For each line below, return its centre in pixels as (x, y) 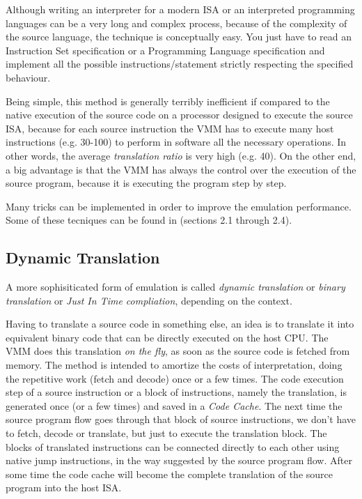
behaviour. (28, 77)
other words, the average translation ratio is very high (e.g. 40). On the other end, (181, 155)
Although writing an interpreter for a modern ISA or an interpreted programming (180, 9)
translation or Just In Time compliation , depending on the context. (149, 300)
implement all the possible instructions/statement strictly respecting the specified (180, 64)
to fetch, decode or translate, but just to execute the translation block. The (166, 433)
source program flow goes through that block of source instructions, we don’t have (181, 419)
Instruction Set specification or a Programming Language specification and (165, 50)
